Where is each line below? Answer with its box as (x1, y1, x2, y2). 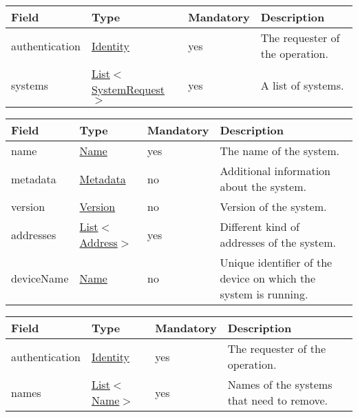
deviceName (11, 270, 69, 286)
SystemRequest (91, 81, 165, 97)
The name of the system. (220, 143, 339, 159)
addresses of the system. (220, 234, 336, 250)
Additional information (220, 163, 330, 179)
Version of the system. (220, 199, 327, 214)
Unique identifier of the (220, 254, 333, 270)
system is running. (220, 286, 308, 302)
